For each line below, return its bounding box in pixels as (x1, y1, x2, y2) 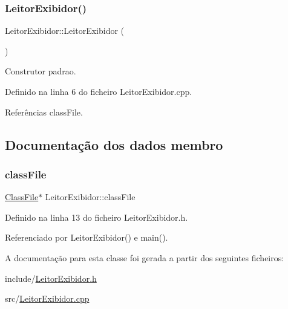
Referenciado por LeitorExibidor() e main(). (5, 231, 168, 244)
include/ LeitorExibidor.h (5, 272, 97, 284)
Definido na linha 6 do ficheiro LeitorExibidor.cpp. (5, 85, 192, 97)
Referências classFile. (5, 105, 83, 118)
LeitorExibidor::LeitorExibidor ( (5, 24, 125, 37)
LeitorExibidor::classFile (45, 190, 136, 203)
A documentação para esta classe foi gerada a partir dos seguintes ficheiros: (5, 251, 284, 264)
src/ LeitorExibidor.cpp (5, 292, 90, 305)
